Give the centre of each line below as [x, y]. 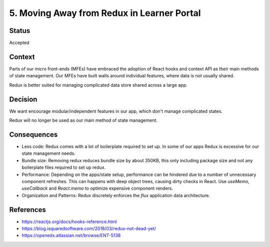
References [27, 210]
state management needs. [49, 153]
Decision [23, 99]
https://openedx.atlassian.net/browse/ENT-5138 [71, 236]
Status [20, 31]
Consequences [33, 134]
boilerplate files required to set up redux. [64, 168]
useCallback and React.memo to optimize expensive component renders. [97, 188]
